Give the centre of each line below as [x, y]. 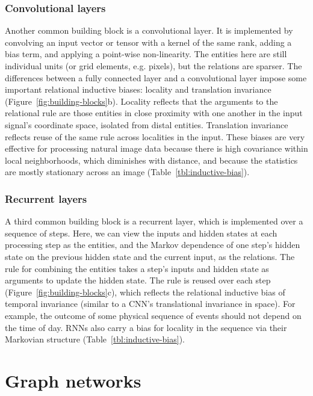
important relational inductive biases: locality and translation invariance [138, 89]
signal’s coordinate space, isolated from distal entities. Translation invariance [147, 124]
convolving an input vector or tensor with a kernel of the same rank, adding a [148, 42]
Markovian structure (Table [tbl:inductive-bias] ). [95, 339]
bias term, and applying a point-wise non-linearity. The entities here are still [146, 54]
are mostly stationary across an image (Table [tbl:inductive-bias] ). [127, 172]
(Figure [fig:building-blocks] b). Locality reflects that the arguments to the [141, 101]
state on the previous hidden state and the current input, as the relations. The [150, 256]
